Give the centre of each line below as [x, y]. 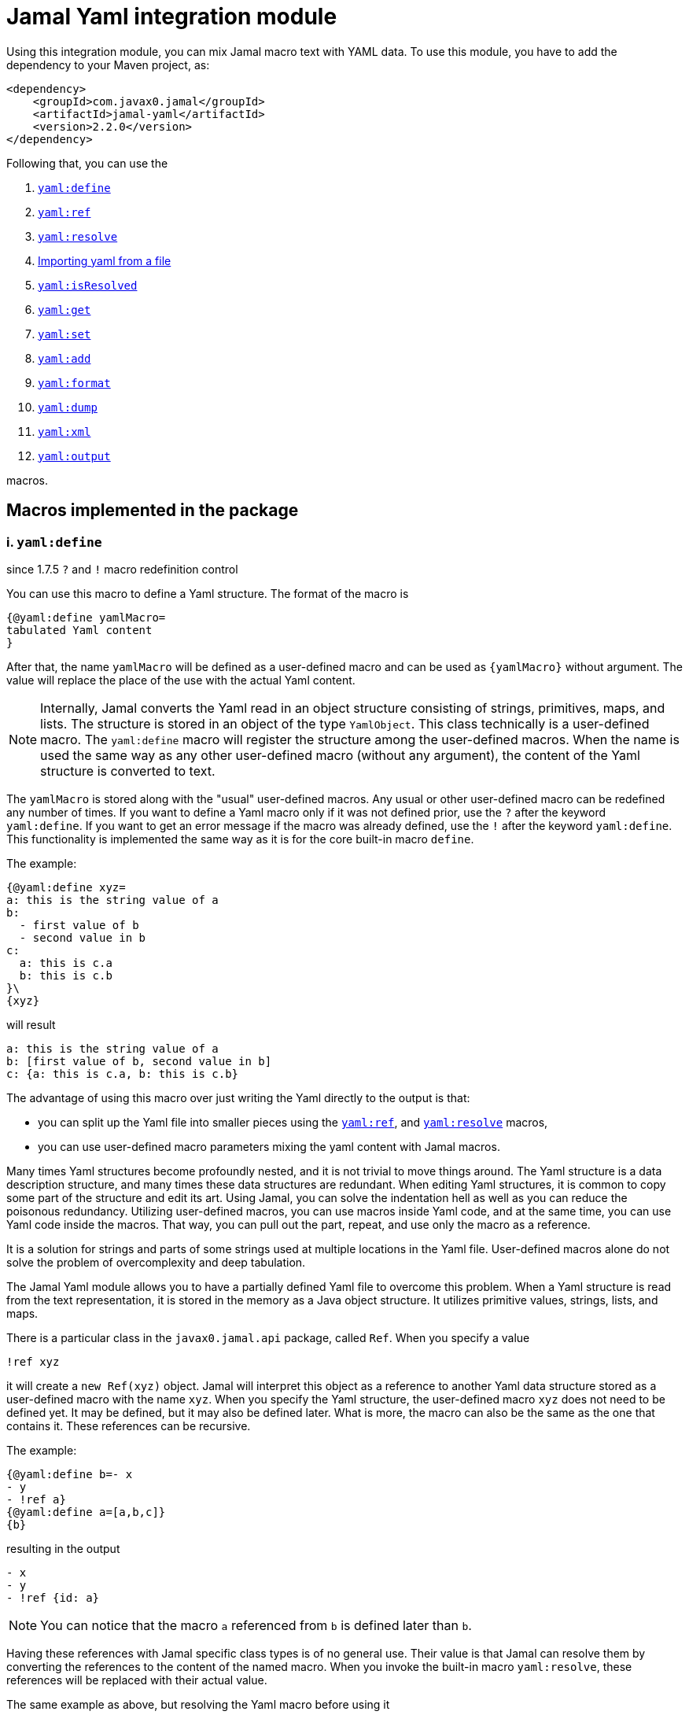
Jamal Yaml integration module [172, 17]
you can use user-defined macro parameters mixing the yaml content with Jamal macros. [269, 1146]
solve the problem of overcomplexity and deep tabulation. [156, 1262]
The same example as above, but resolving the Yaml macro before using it [198, 1704]
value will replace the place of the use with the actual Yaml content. [181, 680]
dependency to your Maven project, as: [108, 65]
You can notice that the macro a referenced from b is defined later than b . [256, 1625]
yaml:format [74, 383]
